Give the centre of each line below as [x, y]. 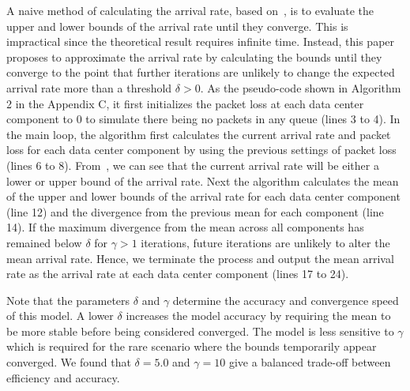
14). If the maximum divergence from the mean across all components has [185, 227]
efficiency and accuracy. [63, 377]
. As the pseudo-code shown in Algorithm [301, 87]
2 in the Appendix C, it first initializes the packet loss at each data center [185, 103]
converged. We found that [69, 362]
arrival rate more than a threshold [89, 87]
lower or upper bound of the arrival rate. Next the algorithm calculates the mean [203, 180]
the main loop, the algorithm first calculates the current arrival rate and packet [199, 134]
